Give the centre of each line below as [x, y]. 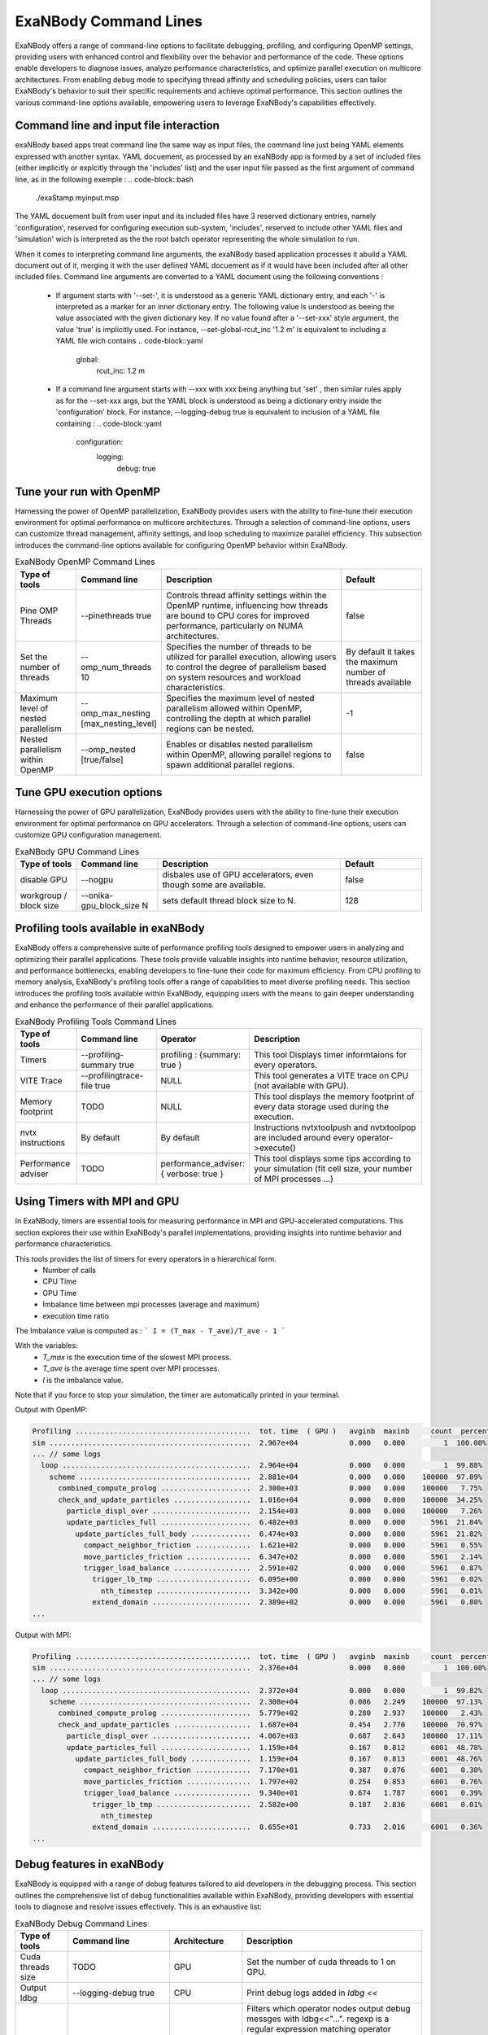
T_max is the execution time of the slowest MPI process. [137, 1357]
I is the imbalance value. [83, 1380]
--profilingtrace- [112, 1075]
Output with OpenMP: [51, 1410]
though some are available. [214, 885]
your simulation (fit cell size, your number [333, 1168]
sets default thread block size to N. [229, 900]
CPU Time [60, 1281]
